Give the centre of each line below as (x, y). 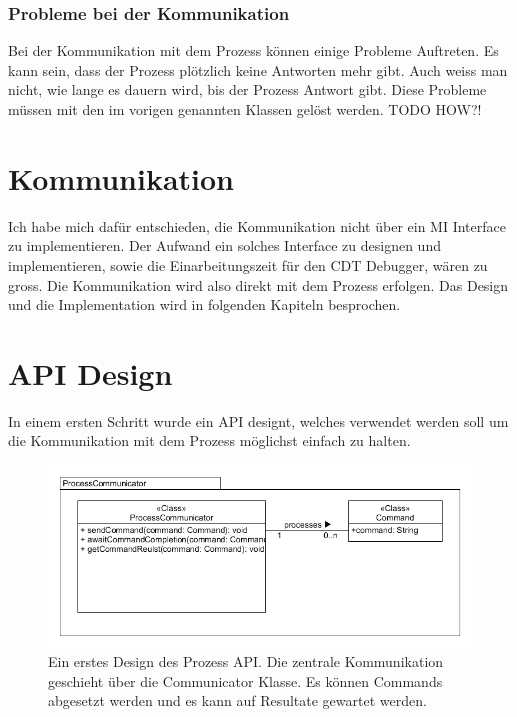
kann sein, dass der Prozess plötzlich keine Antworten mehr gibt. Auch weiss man (258, 69)
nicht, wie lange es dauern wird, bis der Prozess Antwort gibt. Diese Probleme (247, 89)
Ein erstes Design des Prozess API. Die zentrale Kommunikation (246, 661)
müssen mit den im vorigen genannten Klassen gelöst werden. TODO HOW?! (245, 109)
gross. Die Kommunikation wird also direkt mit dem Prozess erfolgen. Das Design (258, 284)
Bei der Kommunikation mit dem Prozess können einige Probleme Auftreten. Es (253, 50)
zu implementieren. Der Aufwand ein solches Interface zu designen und (224, 245)
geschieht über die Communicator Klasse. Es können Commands (245, 680)
